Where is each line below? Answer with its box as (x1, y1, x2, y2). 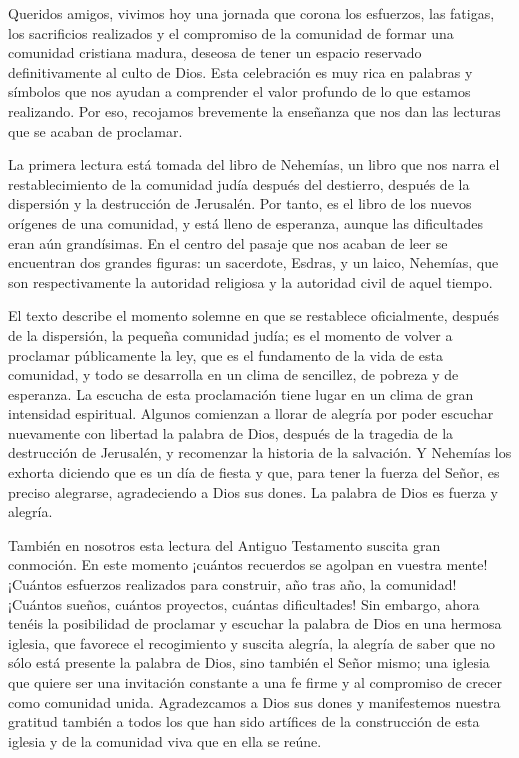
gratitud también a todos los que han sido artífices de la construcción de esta (8, 711, 480, 732)
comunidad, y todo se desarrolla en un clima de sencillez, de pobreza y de (8, 364, 459, 385)
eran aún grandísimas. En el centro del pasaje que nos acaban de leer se (8, 232, 448, 253)
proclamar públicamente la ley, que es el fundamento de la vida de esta (8, 344, 443, 365)
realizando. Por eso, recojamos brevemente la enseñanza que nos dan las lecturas (8, 100, 501, 121)
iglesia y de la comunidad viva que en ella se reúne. (8, 730, 322, 751)
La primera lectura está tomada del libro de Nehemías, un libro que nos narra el (8, 154, 500, 175)
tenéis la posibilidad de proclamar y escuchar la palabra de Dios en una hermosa (8, 613, 502, 634)
